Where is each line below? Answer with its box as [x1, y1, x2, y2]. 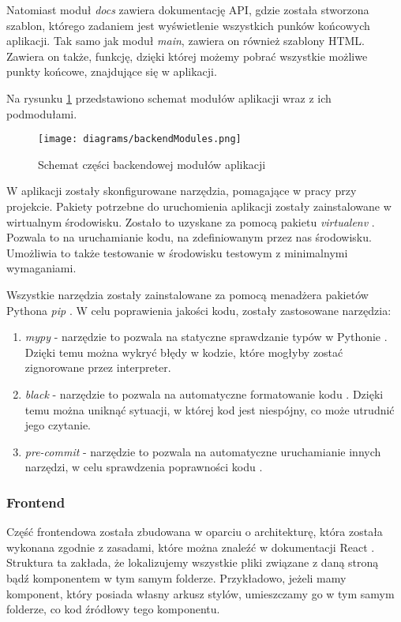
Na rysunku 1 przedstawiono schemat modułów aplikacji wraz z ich [6, 89, 332, 106]
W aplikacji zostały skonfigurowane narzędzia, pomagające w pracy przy [6, 182, 357, 199]
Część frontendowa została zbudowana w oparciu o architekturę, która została [6, 523, 383, 540]
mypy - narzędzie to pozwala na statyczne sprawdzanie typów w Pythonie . [24, 328, 388, 345]
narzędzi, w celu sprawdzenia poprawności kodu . [24, 459, 263, 475]
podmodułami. [6, 105, 77, 122]
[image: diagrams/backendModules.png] [38, 133, 242, 145]
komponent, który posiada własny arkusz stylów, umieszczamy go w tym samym [6, 585, 395, 601]
